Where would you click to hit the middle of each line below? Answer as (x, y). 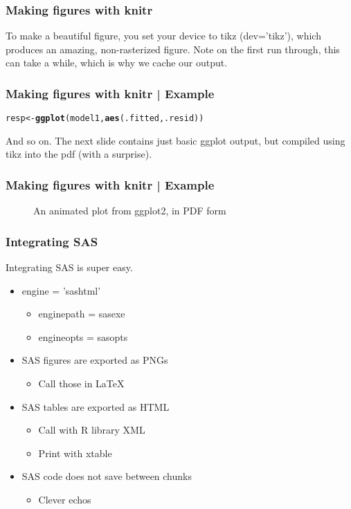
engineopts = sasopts (83, 336)
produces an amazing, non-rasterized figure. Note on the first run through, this (173, 49)
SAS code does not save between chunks (107, 476)
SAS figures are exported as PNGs (95, 360)
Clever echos (65, 500)
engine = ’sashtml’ (61, 290)
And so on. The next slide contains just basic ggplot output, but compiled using (175, 140)
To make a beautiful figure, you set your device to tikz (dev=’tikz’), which (163, 36)
